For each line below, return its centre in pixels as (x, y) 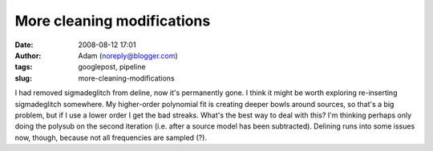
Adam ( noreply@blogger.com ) (128, 55)
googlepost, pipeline (112, 67)
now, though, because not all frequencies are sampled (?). (111, 137)
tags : (24, 67)
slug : (23, 78)
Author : (28, 55)
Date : (24, 45)
